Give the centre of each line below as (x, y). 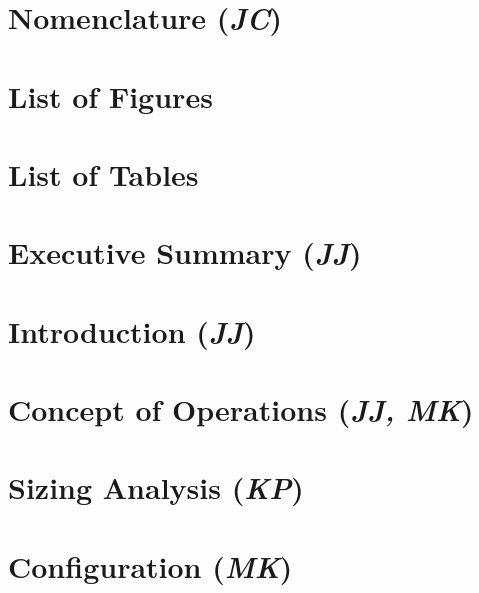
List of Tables (103, 173)
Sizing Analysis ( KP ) (156, 488)
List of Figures (110, 95)
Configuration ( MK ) (150, 566)
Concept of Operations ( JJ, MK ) (241, 410)
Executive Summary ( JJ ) (185, 253)
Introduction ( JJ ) (132, 331)
